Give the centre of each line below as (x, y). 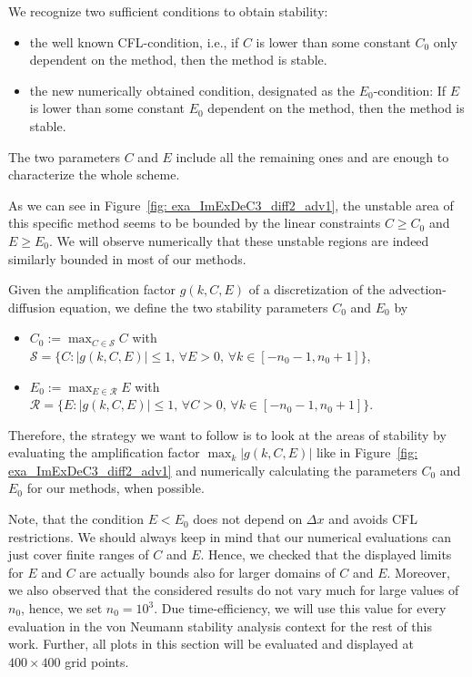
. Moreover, (418, 572)
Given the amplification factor (92, 289)
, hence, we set (62, 608)
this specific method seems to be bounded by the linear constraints (195, 223)
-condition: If (410, 90)
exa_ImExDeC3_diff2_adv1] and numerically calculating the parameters (213, 470)
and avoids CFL (373, 519)
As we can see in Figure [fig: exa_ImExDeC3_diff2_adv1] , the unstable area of (231, 205)
